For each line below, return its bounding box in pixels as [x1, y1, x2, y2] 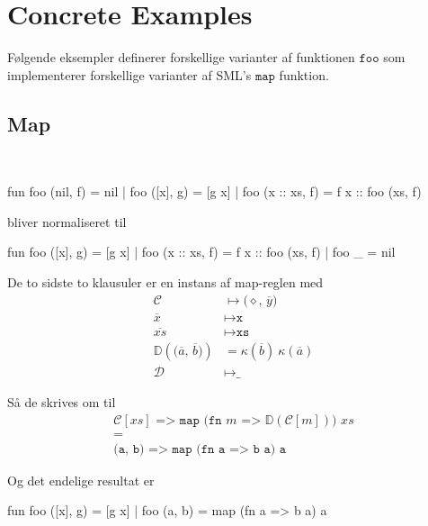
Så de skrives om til [7, 393, 116, 412]
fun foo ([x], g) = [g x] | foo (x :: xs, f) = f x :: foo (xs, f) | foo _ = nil [7, 242, 396, 261]
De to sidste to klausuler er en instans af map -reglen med [7, 272, 324, 291]
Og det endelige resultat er [7, 470, 155, 489]
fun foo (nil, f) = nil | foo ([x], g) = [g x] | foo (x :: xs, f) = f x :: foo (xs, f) [7, 182, 422, 201]
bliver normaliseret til [7, 212, 127, 231]
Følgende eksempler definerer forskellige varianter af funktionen [7, 48, 355, 67]
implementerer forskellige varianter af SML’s [7, 65, 252, 84]
